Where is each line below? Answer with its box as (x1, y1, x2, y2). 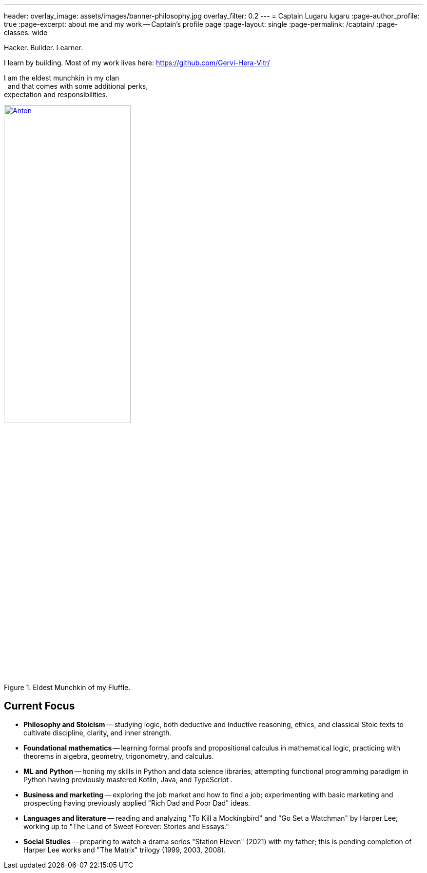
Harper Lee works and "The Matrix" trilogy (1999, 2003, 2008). (23, 846, 226, 854)
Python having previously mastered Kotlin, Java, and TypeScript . (23, 775, 233, 784)
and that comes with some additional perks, (7, 82, 148, 90)
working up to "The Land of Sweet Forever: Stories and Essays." (23, 822, 229, 831)
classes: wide (4, 28, 48, 37)
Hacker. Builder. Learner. (4, 43, 83, 52)
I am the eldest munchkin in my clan (4, 74, 119, 82)
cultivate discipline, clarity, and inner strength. (23, 729, 172, 737)
